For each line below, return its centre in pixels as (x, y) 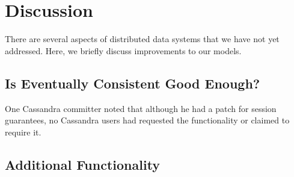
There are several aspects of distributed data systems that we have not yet (142, 39)
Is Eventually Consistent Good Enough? (133, 83)
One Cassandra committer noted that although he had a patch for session (141, 108)
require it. (23, 132)
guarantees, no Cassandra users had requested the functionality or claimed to (147, 120)
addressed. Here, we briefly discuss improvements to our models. (123, 50)
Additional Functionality (83, 164)
